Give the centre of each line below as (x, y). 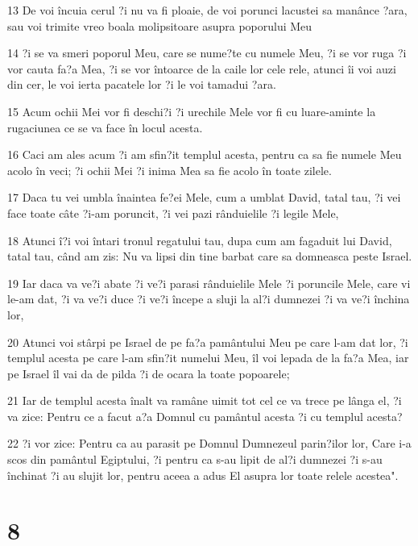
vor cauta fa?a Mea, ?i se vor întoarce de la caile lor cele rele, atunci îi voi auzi (202, 68)
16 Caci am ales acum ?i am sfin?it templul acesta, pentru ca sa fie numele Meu (205, 154)
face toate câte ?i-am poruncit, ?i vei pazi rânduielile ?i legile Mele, (173, 213)
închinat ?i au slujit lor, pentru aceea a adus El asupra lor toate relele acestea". (203, 475)
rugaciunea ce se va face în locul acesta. (105, 127)
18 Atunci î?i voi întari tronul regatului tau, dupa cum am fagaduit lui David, (200, 240)
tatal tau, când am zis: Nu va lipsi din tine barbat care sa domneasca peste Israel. (210, 256)
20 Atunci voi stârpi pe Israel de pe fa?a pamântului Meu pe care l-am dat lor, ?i (208, 342)
